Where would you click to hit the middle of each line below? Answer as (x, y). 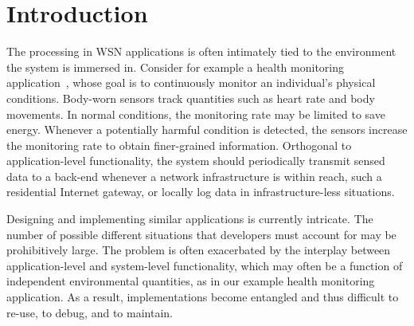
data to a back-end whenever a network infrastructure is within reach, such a (194, 176)
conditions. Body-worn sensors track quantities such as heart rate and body (191, 98)
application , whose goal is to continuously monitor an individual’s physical (191, 82)
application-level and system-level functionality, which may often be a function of (205, 265)
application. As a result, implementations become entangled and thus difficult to (203, 297)
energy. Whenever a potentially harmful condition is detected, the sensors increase (207, 130)
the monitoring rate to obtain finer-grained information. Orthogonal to (179, 145)
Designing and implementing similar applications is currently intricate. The (190, 219)
